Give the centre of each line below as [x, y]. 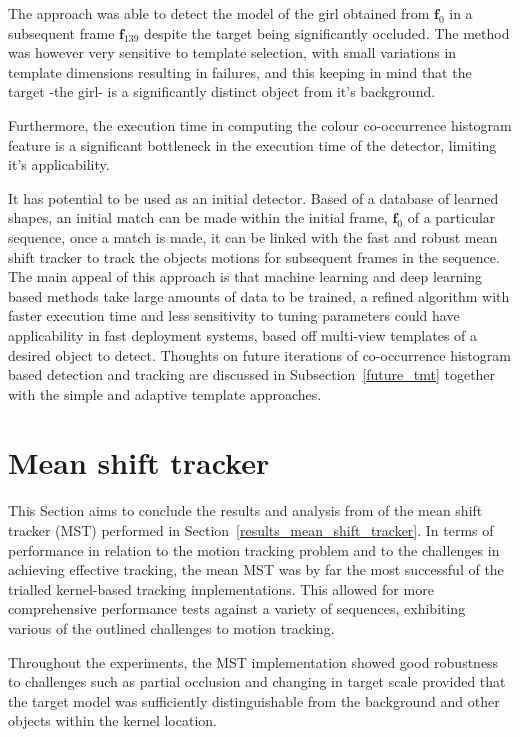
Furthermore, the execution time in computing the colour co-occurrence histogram [260, 124]
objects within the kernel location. [112, 720]
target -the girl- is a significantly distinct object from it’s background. [222, 91]
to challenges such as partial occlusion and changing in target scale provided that [257, 681]
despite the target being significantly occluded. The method [327, 32]
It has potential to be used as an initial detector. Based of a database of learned [253, 197]
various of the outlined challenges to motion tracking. [171, 627]
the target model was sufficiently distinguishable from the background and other [254, 700]
